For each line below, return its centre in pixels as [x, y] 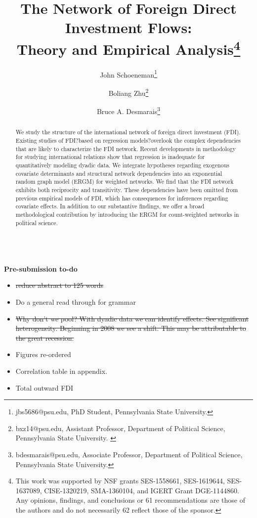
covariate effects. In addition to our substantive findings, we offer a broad [110, 206]
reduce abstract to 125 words [59, 285]
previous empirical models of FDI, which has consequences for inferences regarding [122, 198]
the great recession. [45, 338]
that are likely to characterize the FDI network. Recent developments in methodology [126, 148]
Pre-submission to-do [41, 268]
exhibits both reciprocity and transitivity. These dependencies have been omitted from [127, 189]
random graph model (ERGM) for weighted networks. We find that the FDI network [125, 181]
